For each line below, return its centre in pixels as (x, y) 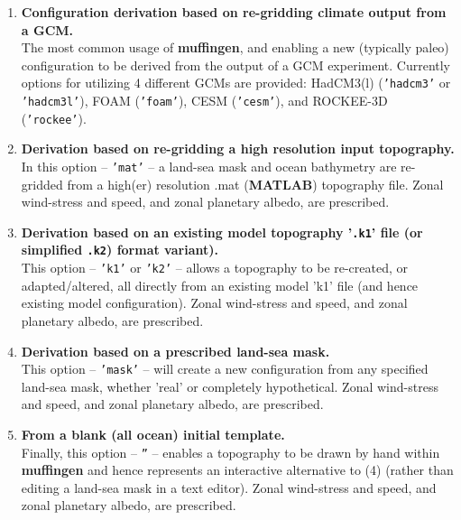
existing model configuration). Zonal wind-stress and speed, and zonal (214, 303)
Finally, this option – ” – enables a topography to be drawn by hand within (230, 452)
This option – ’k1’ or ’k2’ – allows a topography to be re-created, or (215, 268)
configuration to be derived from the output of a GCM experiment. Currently (236, 65)
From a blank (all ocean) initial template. (153, 434)
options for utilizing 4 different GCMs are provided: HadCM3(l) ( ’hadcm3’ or (236, 83)
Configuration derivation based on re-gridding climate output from (234, 12)
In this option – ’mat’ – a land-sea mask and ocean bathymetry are (209, 166)
